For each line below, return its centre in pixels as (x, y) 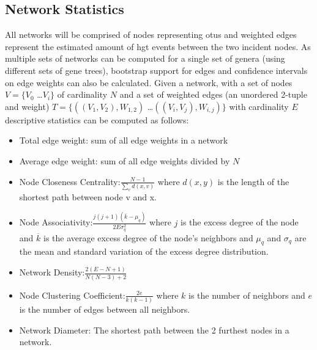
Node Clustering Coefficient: (72, 295)
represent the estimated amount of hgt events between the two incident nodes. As (158, 46)
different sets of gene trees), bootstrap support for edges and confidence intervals (156, 70)
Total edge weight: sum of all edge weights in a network (124, 140)
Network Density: (52, 272)
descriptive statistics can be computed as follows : (97, 119)
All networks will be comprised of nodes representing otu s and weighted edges (151, 35)
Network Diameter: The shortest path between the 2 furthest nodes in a (154, 330)
